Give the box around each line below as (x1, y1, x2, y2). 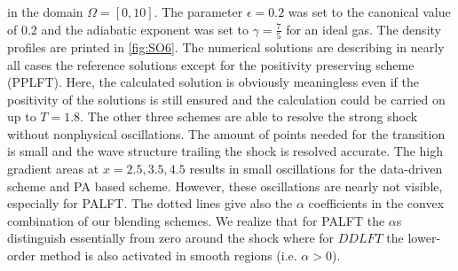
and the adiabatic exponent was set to (41, 19, 249, 38)
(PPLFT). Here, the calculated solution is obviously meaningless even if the (7, 73, 419, 91)
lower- (407, 228, 441, 247)
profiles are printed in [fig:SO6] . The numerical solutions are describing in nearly (7, 37, 445, 56)
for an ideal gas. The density (286, 19, 441, 38)
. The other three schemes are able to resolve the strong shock (80, 107, 418, 126)
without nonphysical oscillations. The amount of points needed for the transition (7, 124, 446, 143)
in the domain (7, 3, 83, 20)
